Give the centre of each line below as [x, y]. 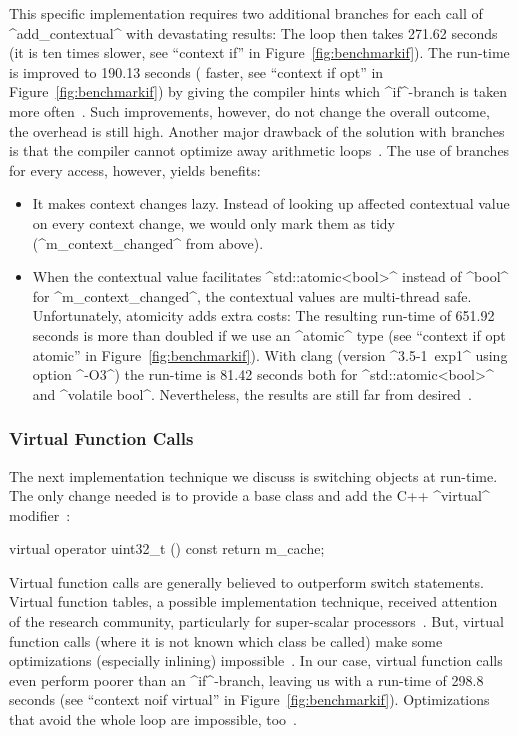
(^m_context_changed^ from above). [148, 242]
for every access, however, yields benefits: [135, 169]
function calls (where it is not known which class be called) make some [226, 640]
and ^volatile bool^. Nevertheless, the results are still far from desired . [252, 393]
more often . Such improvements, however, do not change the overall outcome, [249, 110]
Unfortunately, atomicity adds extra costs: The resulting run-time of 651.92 [263, 315]
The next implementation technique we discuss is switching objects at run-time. [253, 475]
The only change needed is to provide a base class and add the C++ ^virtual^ [249, 495]
